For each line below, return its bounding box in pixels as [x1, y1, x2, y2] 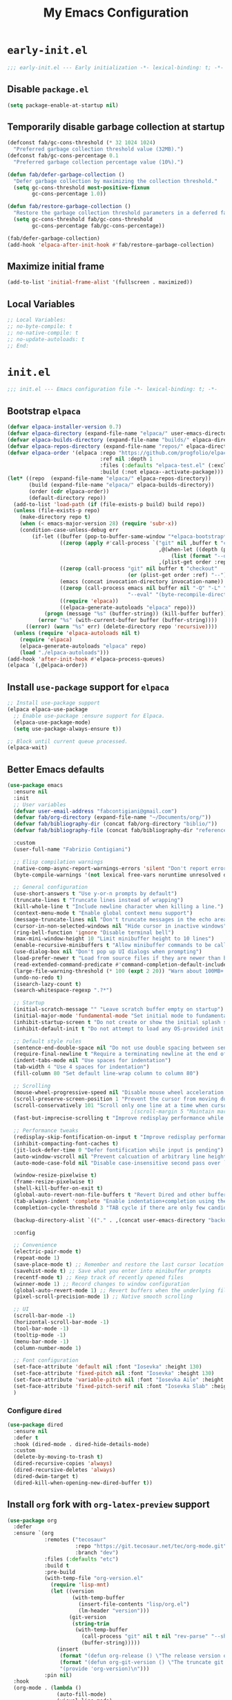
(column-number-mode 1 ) [13, 1344, 81, 1351]
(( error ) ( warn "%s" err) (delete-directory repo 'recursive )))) [25, 623, 217, 630]
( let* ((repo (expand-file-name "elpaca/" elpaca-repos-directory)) [7, 475, 212, 483]
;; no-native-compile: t [7, 329, 79, 336]
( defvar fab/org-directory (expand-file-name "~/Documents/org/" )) [13, 814, 212, 821]
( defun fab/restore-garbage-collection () [7, 203, 131, 210]
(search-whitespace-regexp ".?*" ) [13, 987, 113, 994]
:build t [43, 1562, 70, 1569]
